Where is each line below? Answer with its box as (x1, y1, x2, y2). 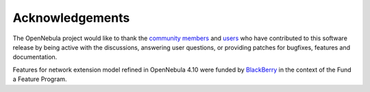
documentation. (12, 53, 58, 61)
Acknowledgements (12, 10, 130, 25)
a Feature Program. (12, 75, 68, 83)
